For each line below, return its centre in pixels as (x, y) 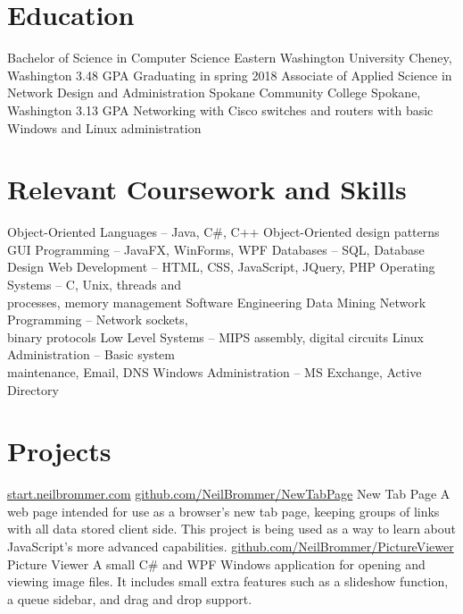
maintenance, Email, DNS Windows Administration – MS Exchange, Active (215, 371)
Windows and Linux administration (104, 127)
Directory (33, 389)
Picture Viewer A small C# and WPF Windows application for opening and (216, 564)
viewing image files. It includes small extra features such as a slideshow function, (228, 581)
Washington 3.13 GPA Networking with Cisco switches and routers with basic (220, 109)
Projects (59, 451)
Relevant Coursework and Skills (207, 189)
